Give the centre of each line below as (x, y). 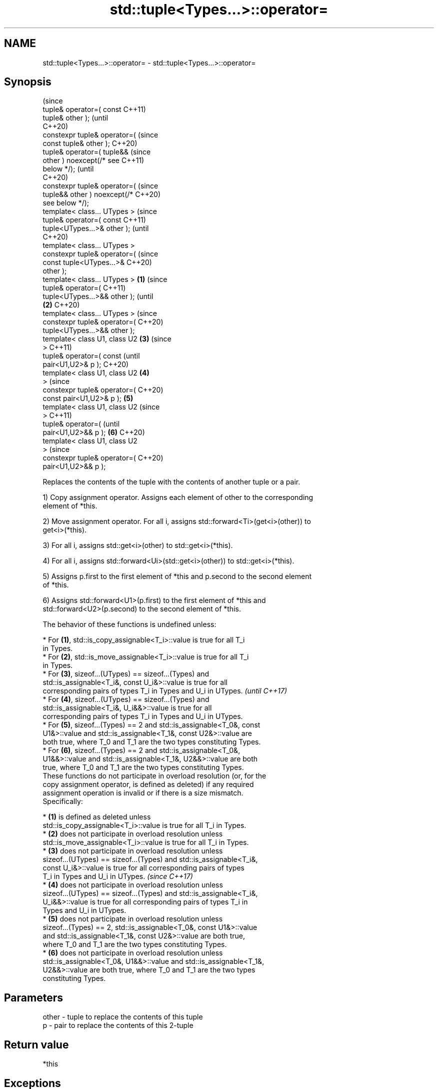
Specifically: (63, 801)
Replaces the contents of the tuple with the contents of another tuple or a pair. (171, 482)
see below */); (66, 203)
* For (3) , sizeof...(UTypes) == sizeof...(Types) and (126, 674)
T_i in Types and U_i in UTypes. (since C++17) (118, 876)
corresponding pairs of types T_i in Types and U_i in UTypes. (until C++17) (165, 691)
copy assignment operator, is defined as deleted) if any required (148, 784)
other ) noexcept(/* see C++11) (93, 160)
